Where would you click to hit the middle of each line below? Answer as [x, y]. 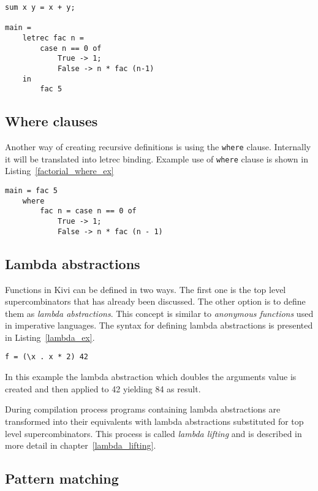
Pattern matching [62, 478]
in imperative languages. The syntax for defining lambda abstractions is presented [159, 325]
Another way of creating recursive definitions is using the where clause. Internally [158, 147]
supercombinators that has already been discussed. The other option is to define [155, 301]
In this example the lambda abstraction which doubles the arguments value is [151, 377]
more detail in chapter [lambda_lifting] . [81, 445]
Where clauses [51, 121]
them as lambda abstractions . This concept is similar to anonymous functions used [159, 313]
